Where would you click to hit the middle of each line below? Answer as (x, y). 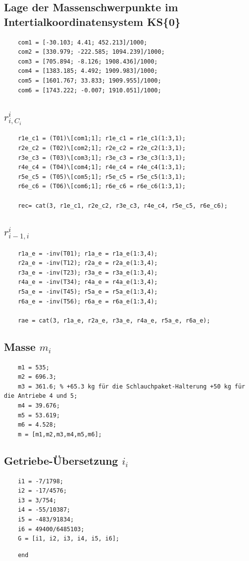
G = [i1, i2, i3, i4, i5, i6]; (69, 539)
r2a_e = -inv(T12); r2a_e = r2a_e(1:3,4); (88, 263)
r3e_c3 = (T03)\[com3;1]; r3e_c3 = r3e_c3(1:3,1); (102, 158)
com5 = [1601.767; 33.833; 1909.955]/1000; (90, 80)
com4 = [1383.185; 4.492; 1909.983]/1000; (88, 71)
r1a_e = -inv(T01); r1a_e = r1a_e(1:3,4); (88, 253)
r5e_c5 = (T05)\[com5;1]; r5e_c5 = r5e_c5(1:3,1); (102, 177)
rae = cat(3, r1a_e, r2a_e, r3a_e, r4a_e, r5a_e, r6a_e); (114, 320)
